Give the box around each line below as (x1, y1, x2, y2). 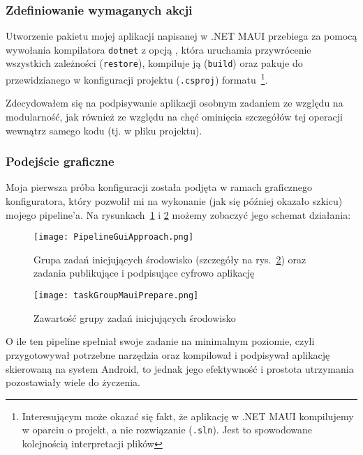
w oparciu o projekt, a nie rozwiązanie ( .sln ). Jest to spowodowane (22, 422, 313, 437)
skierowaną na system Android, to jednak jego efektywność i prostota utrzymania (6, 361, 354, 376)
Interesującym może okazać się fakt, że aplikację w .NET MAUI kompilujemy (22, 408, 354, 423)
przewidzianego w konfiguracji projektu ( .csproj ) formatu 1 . (6, 70, 268, 86)
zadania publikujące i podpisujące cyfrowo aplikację (34, 265, 255, 280)
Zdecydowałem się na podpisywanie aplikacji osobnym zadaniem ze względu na (6, 95, 343, 110)
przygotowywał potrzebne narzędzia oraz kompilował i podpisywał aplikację (6, 347, 330, 362)
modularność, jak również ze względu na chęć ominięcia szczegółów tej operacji (6, 109, 343, 124)
